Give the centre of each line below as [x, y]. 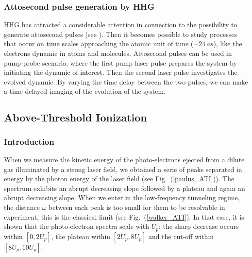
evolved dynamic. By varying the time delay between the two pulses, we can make [126, 81]
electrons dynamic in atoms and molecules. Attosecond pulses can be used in [118, 53]
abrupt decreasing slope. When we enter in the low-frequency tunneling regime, [122, 197]
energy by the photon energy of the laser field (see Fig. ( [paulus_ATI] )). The [119, 179]
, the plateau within [81, 236]
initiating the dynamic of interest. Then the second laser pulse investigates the [121, 72]
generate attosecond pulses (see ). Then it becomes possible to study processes [120, 34]
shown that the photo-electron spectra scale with [76, 226]
